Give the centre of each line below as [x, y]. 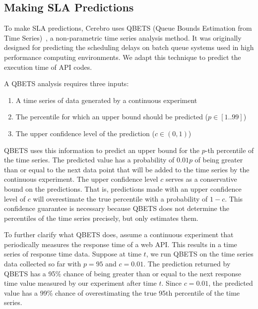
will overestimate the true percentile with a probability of [120, 198]
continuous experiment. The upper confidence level [81, 179]
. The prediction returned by [187, 264]
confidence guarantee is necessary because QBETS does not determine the [117, 208]
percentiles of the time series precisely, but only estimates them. [101, 218]
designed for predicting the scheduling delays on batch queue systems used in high [129, 47]
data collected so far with [43, 264]
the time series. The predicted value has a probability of [89, 160]
